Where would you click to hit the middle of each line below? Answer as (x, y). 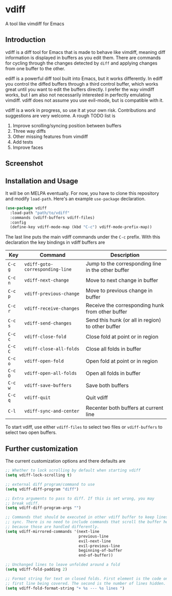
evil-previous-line (99, 546)
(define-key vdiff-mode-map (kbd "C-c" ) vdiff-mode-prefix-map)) (81, 227)
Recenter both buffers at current (125, 408)
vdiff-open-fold (44, 361)
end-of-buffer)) (96, 555)
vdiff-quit (38, 398)
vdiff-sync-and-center (52, 411)
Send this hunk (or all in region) (123, 320)
